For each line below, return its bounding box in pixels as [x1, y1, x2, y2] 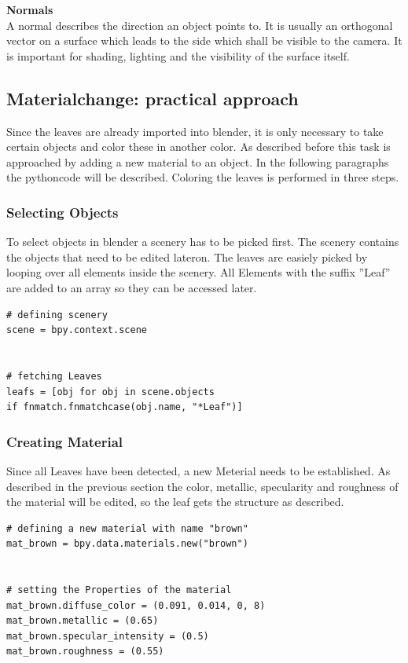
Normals [6, 2, 53, 17]
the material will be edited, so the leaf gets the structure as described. [6, 493, 344, 510]
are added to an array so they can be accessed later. [6, 279, 257, 295]
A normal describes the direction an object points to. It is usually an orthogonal [6, 16, 393, 33]
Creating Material [6, 431, 123, 451]
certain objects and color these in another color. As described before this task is [6, 138, 391, 155]
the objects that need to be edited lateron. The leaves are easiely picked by [6, 248, 368, 265]
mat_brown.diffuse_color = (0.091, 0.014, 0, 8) [6, 599, 266, 611]
